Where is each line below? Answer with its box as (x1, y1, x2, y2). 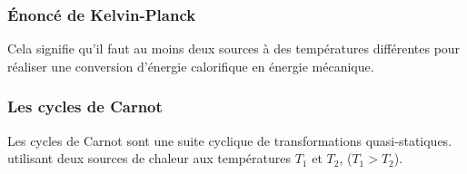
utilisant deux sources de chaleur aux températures (7, 149, 291, 168)
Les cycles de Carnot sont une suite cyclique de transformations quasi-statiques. (7, 130, 452, 150)
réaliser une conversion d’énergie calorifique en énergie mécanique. (7, 56, 374, 75)
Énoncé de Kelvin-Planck (7, 3, 196, 25)
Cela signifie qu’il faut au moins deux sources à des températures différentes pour (7, 39, 461, 58)
